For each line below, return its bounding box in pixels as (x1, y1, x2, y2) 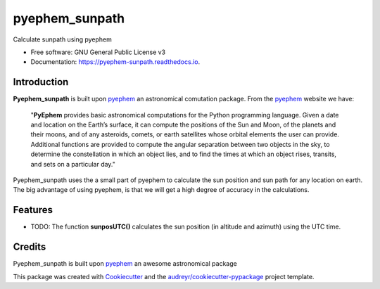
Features (13, 204, 53, 216)
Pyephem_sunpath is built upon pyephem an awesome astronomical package (13, 259, 237, 268)
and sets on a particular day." (30, 160, 116, 168)
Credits (13, 241, 46, 253)
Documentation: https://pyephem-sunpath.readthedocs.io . (30, 58, 201, 66)
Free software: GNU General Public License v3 (30, 48, 166, 56)
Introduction (13, 76, 69, 88)
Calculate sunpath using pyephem (13, 35, 113, 44)
